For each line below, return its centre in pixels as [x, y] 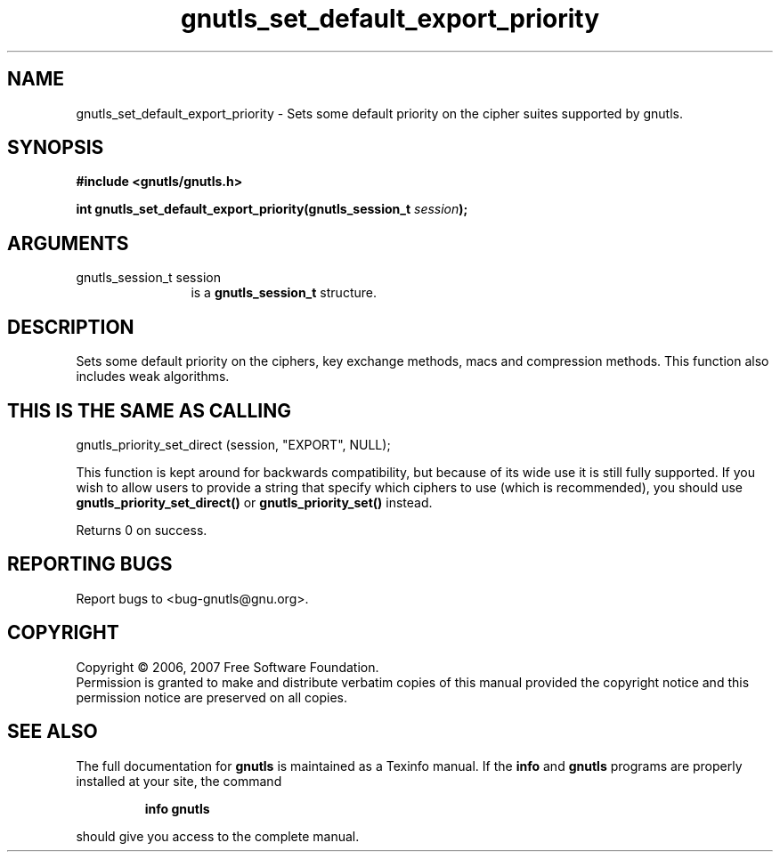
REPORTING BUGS [90, 564]
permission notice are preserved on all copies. [211, 697]
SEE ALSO [53, 732]
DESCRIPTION [71, 327]
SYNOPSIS [56, 148]
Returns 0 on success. [142, 530]
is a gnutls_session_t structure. [284, 293]
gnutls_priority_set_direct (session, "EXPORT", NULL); [233, 444]
